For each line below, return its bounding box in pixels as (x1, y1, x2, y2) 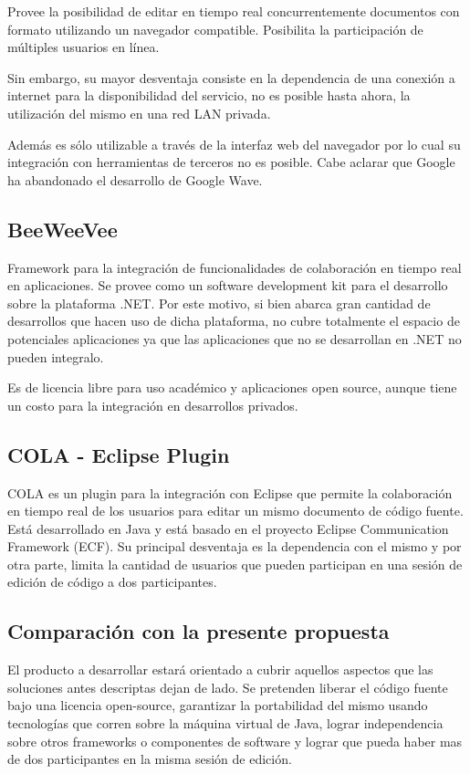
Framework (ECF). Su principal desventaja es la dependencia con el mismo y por (7, 537, 462, 556)
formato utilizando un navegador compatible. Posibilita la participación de (7, 19, 423, 38)
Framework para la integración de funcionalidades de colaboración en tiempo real (7, 257, 462, 277)
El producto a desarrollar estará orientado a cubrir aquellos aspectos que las (7, 660, 433, 679)
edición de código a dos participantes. (7, 572, 217, 591)
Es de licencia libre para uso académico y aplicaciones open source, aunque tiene (7, 378, 457, 397)
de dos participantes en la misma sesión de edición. (7, 749, 292, 769)
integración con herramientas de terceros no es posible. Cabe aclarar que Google (7, 152, 455, 172)
